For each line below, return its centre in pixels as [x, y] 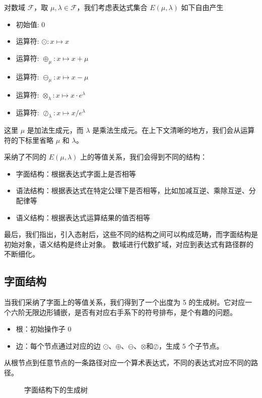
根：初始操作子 [41, 329]
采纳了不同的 [25, 157]
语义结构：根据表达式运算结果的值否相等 [83, 217]
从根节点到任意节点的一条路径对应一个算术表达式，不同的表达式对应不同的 [127, 363]
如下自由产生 [202, 7]
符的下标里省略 [29, 140]
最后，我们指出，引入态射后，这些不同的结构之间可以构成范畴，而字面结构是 [131, 234]
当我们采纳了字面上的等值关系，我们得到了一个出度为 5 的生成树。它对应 [125, 302]
